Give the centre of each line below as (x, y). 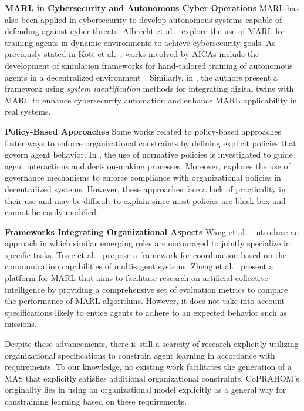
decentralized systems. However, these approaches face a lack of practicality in (145, 188)
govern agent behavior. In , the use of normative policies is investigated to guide (149, 154)
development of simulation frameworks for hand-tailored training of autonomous (149, 65)
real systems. (28, 111)
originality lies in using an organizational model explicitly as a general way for (146, 390)
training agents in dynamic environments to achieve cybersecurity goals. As (140, 42)
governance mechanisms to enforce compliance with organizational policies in (143, 177)
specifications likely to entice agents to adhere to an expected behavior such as (146, 312)
